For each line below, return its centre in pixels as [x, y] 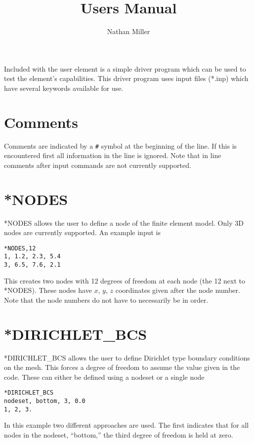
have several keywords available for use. [64, 88]
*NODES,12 [20, 248]
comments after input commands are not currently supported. [98, 165]
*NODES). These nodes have [48, 290]
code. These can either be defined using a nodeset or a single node [104, 377]
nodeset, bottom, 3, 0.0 [45, 401]
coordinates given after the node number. [178, 290]
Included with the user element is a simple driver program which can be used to [125, 68]
